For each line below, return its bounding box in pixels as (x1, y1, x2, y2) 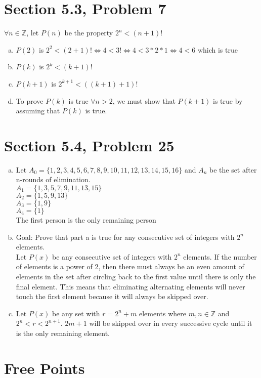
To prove (16, 95, 43, 106)
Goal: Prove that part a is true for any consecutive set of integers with (16, 231, 235, 242)
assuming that (16, 105, 60, 116)
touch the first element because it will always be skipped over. (16, 291, 208, 302)
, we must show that (112, 95, 176, 106)
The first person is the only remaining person (16, 215, 156, 225)
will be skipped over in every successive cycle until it (89, 318, 252, 328)
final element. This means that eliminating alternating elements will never (16, 281, 245, 291)
